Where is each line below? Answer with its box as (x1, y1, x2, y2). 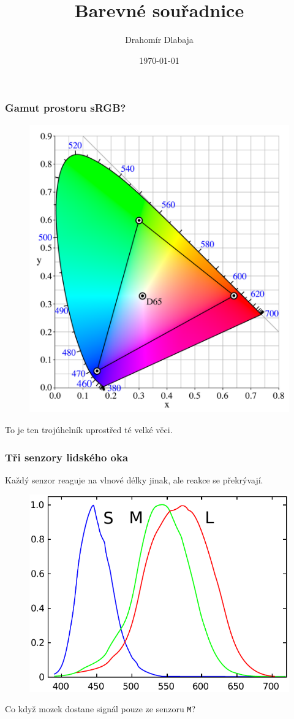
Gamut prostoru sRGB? (5, 100, 126, 115)
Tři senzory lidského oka (5, 449, 129, 464)
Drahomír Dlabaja (125, 33, 194, 46)
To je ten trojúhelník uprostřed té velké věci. (5, 423, 173, 436)
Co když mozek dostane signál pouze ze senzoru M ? (5, 702, 196, 715)
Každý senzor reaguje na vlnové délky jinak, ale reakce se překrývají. (5, 473, 263, 486)
